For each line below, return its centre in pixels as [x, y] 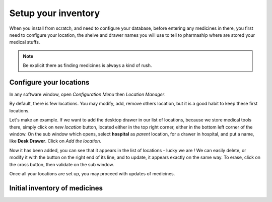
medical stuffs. [25, 42]
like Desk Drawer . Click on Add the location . [55, 141]
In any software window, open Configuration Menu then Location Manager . [87, 94]
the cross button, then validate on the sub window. [62, 164]
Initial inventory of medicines [56, 188]
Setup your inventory [55, 13]
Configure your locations [49, 82]
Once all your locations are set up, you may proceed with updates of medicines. [92, 173]
